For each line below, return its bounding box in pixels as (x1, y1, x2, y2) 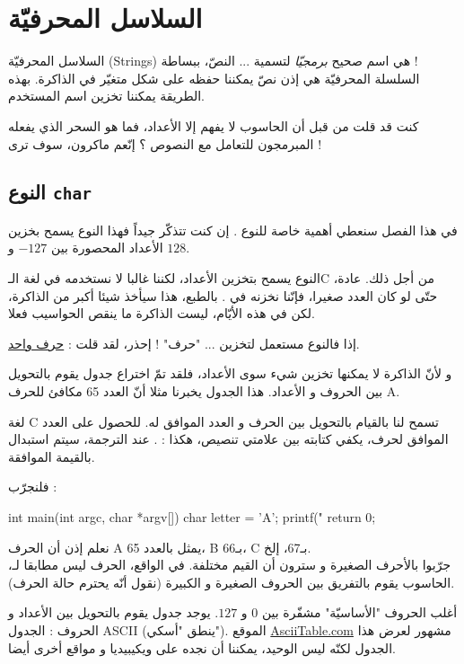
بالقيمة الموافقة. (8, 447, 95, 465)
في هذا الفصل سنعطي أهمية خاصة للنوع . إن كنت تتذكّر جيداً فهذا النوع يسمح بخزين (8, 220, 458, 239)
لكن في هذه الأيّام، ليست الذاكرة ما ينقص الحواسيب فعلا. (8, 304, 315, 323)
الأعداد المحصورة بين (51, 238, 163, 257)
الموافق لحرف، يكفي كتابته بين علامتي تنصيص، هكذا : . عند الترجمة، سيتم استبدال (8, 429, 449, 448)
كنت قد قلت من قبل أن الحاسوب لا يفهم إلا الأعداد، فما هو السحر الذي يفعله (8, 116, 419, 135)
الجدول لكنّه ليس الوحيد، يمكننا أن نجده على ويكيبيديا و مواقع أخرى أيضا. (8, 638, 396, 657)
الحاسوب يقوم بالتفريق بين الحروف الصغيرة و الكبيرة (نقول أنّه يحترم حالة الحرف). (8, 572, 455, 591)
